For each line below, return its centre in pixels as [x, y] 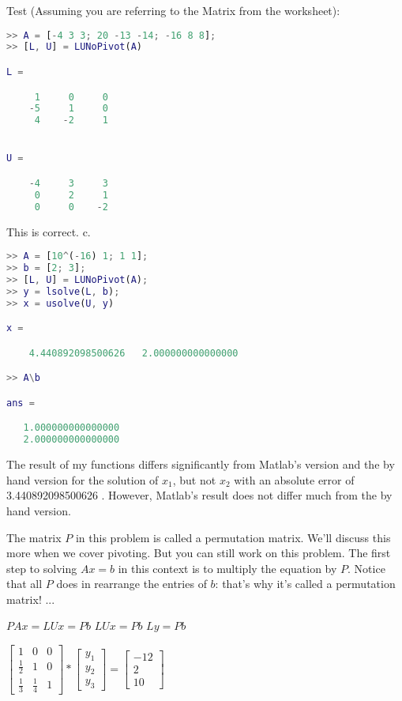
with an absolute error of [294, 479]
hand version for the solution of [83, 479]
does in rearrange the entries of [131, 584]
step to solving [42, 568]
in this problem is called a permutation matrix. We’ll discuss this [233, 537]
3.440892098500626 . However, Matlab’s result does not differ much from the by [199, 495]
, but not [194, 479]
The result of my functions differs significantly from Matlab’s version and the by [201, 464]
